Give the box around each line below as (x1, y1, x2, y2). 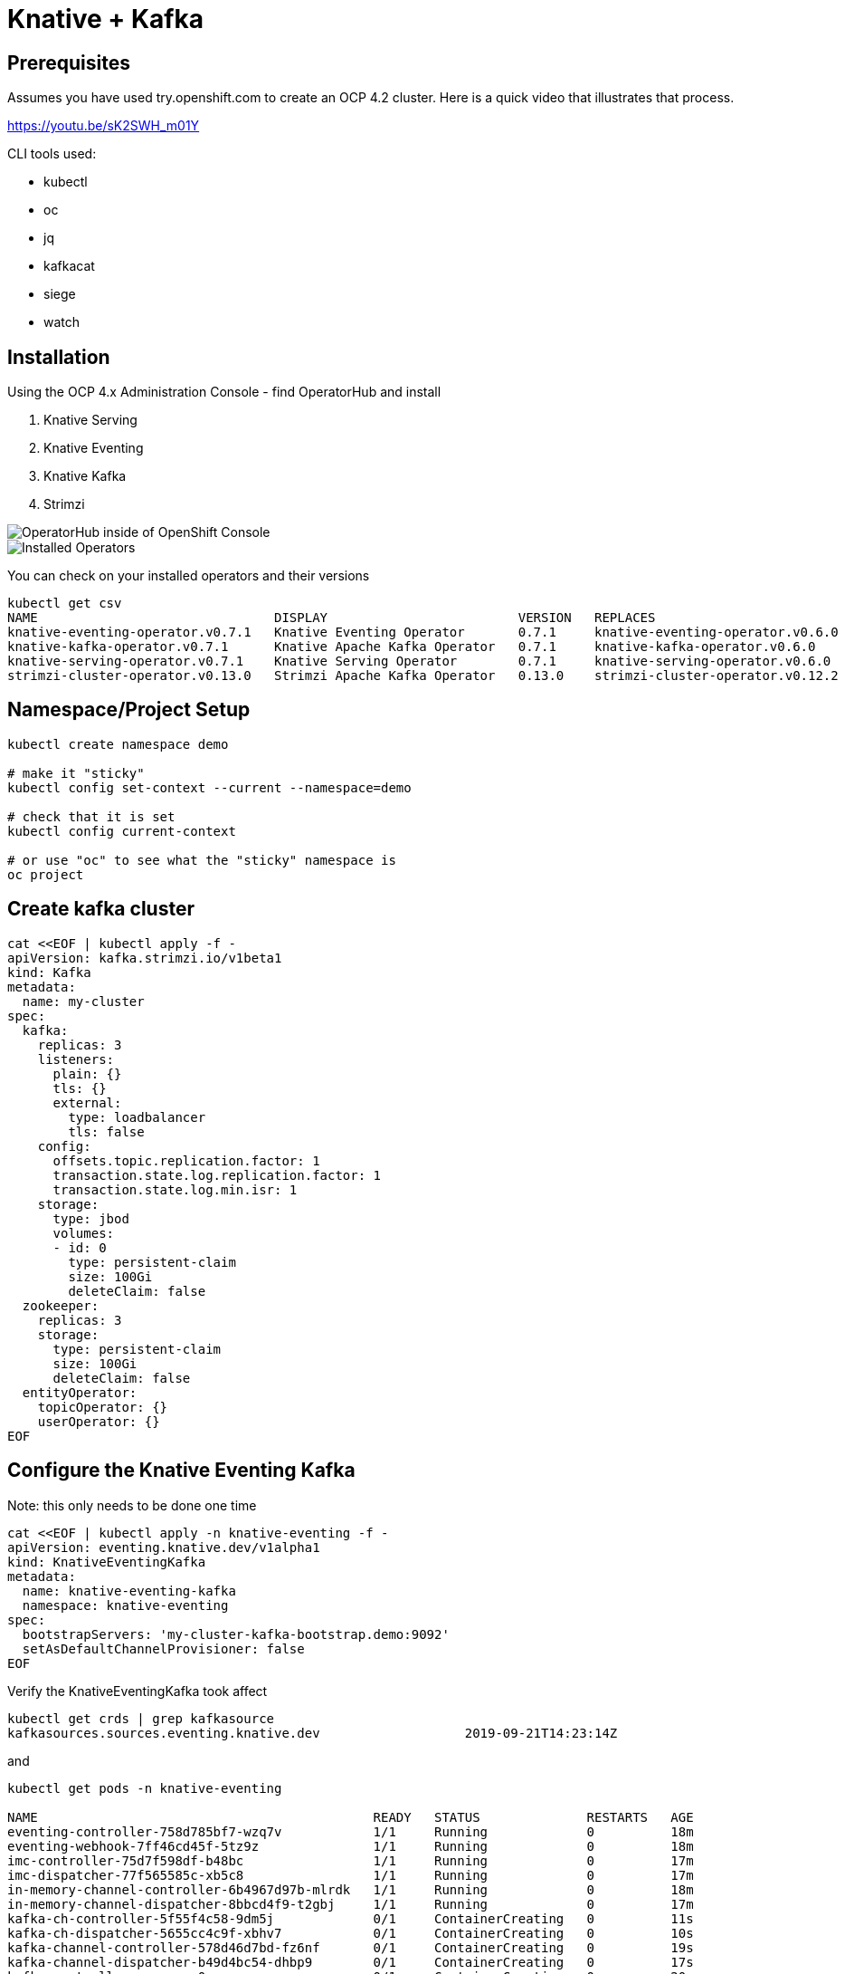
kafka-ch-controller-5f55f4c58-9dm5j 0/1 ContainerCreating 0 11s (7, 1911, 694, 1926)
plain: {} (52, 1066, 122, 1081)
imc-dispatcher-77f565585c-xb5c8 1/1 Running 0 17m (7, 1867, 694, 1883)
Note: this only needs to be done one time (7, 1497, 257, 1513)
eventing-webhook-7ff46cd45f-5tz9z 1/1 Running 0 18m (7, 1838, 694, 1854)
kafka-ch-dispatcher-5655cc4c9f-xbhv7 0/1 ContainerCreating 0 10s (7, 1925, 694, 1940)
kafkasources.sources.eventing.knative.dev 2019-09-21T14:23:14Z (7, 1725, 618, 1740)
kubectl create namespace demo (7, 736, 229, 752)
